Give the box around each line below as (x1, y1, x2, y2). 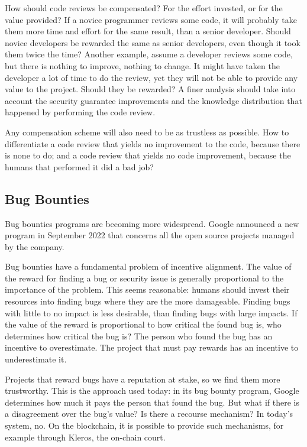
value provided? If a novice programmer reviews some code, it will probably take (5, 13, 297, 25)
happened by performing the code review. (5, 106, 156, 118)
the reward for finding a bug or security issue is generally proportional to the (5, 271, 284, 284)
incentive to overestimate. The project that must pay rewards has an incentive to (5, 341, 299, 354)
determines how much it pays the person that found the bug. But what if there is (5, 396, 300, 408)
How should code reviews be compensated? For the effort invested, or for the (5, 2, 283, 14)
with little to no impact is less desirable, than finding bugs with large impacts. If (5, 306, 298, 319)
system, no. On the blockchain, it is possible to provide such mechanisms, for (5, 419, 284, 432)
